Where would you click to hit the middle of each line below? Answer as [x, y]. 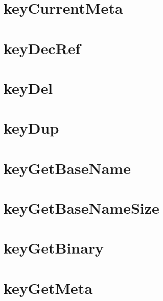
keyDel [28, 87]
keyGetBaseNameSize [81, 208]
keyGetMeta [48, 287]
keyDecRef [42, 48]
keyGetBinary [54, 248]
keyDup [31, 128]
